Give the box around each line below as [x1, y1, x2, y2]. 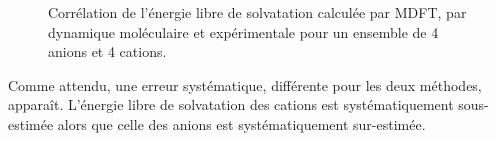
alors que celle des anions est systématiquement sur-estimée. [57, 113, 426, 134]
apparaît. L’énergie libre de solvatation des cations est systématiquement [8, 94, 454, 115]
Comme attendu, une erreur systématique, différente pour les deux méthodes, [8, 74, 482, 95]
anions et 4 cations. [48, 41, 167, 62]
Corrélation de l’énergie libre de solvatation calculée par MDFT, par [48, 2, 467, 22]
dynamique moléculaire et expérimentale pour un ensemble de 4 [48, 21, 439, 42]
